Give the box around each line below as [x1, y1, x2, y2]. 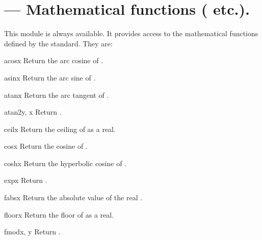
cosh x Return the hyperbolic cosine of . [4, 157, 127, 168]
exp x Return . [4, 175, 47, 185]
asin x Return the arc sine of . [4, 72, 96, 83]
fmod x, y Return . [4, 226, 61, 237]
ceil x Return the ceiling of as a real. [4, 123, 116, 134]
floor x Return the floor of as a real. [4, 209, 114, 220]
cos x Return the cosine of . [4, 141, 88, 151]
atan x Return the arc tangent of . [4, 89, 109, 100]
